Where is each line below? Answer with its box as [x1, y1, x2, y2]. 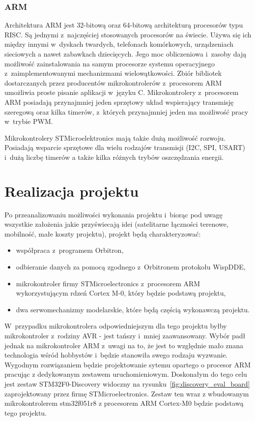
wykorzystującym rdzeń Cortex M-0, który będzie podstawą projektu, [16, 288, 226, 298]
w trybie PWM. [4, 116, 53, 126]
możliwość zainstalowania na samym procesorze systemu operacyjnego [4, 58, 215, 68]
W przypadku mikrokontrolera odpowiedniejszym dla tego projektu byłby [4, 321, 227, 331]
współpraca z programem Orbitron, [16, 245, 124, 255]
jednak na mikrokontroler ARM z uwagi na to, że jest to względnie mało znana [4, 340, 244, 350]
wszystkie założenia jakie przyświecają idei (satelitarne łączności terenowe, [4, 219, 228, 229]
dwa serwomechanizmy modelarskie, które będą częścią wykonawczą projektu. [16, 304, 250, 314]
